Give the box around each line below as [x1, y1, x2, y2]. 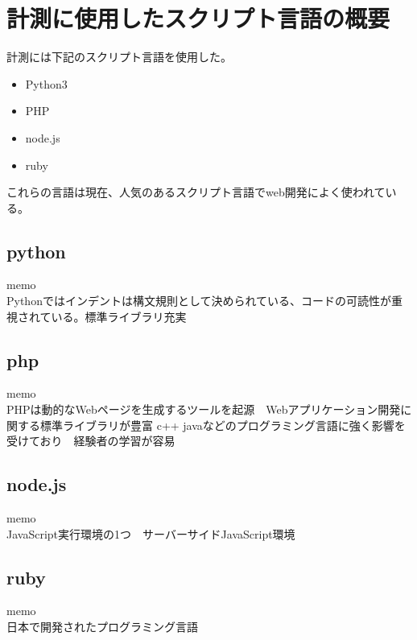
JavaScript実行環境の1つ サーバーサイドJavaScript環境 [6, 525, 295, 542]
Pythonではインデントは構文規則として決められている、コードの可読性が [6, 292, 392, 309]
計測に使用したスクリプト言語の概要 [6, 2, 390, 35]
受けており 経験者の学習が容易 [6, 432, 175, 449]
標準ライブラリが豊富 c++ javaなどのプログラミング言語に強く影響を [39, 416, 406, 433]
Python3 [25, 75, 68, 92]
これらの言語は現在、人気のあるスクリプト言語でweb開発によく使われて [6, 184, 386, 200]
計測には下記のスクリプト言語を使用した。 [6, 48, 232, 65]
